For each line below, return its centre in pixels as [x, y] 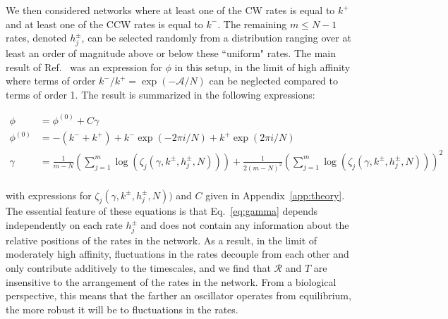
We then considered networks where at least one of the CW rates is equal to [170, 10]
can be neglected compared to [273, 81]
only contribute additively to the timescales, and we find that [138, 267]
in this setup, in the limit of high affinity [262, 67]
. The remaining [252, 24]
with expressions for [49, 195]
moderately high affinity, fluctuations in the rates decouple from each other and [177, 254]
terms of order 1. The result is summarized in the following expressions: [161, 94]
